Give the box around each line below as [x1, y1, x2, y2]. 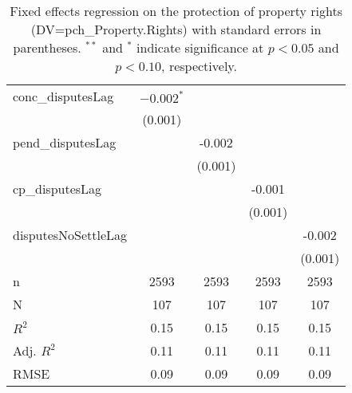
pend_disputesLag [13, 133, 117, 151]
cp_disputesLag [13, 179, 102, 198]
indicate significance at [136, 38, 264, 57]
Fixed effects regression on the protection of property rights [10, 2, 343, 20]
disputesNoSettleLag [13, 226, 128, 244]
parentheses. [13, 38, 81, 57]
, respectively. [161, 57, 237, 75]
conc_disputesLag [13, 87, 114, 105]
